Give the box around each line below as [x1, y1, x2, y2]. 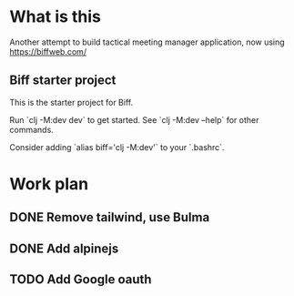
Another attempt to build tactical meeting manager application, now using [9, 36, 285, 47]
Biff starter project [9, 73, 117, 88]
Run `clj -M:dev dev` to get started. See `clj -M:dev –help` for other [9, 114, 259, 125]
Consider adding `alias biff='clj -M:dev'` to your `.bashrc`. [9, 141, 225, 152]
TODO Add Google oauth [9, 271, 152, 288]
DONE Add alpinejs [9, 240, 119, 256]
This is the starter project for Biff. [9, 97, 134, 107]
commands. [9, 124, 55, 135]
